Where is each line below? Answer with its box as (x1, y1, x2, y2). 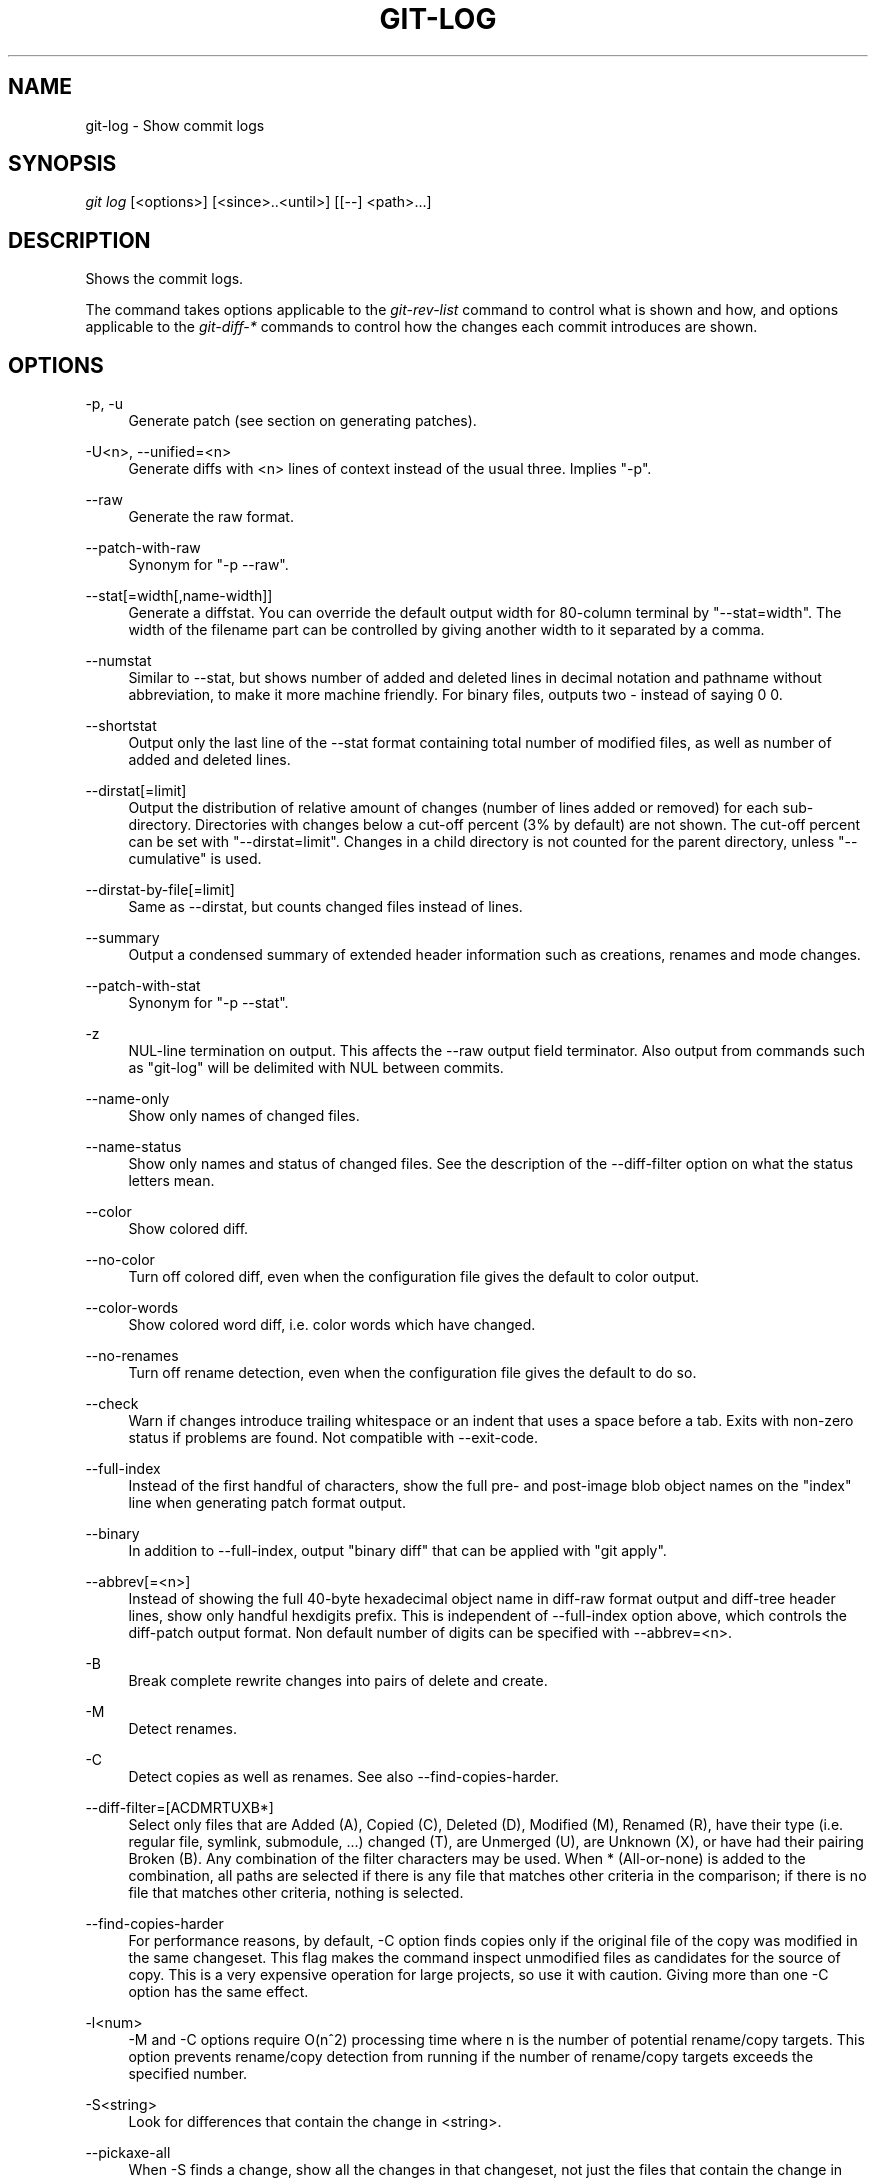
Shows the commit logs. (85, 270, 244, 288)
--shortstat (85, 717, 157, 735)
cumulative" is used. (128, 850, 262, 868)
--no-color (85, 1251, 155, 1269)
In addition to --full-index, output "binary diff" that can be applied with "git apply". (128, 1542, 667, 1560)
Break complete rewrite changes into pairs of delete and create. (128, 1672, 548, 1690)
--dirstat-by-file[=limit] (85, 881, 235, 899)
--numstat (85, 652, 152, 670)
